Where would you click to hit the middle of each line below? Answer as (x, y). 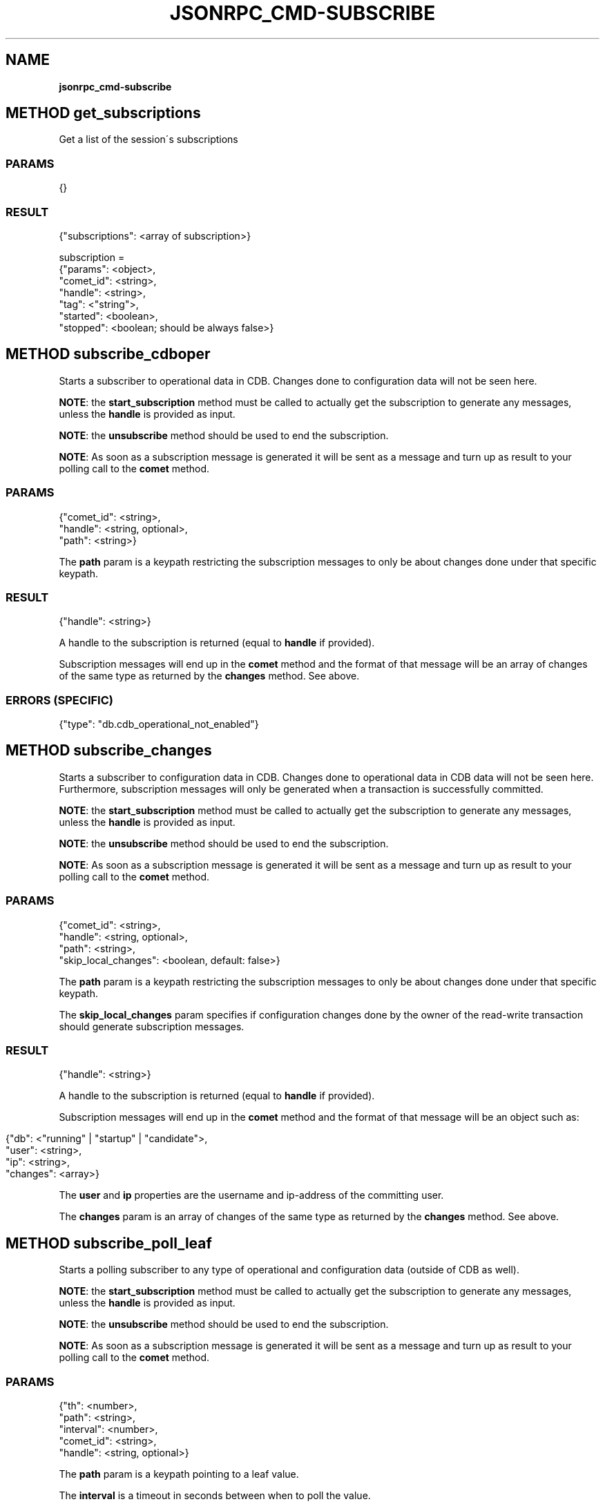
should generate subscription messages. (152, 1026)
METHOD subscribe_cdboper (108, 354)
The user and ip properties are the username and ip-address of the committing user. (251, 1195)
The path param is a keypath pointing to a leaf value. (179, 1474)
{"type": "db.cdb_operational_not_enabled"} (159, 724)
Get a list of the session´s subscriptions (148, 139)
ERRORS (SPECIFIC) (59, 700)
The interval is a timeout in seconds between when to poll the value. (215, 1495)
